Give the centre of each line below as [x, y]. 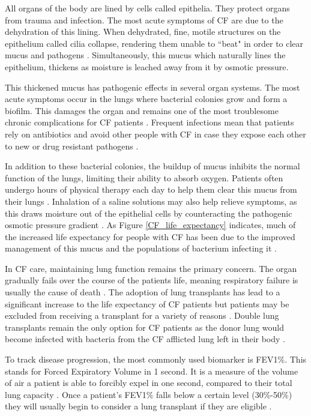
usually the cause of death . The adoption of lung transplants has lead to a [143, 292]
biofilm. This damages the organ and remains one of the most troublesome [142, 110]
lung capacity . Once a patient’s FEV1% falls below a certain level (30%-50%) [149, 394]
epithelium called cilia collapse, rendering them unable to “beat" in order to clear [154, 43]
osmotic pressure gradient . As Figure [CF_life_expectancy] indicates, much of [150, 225]
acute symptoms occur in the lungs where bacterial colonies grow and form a [146, 99]
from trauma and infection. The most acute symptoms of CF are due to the [144, 20]
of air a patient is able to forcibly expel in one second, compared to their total [149, 383]
